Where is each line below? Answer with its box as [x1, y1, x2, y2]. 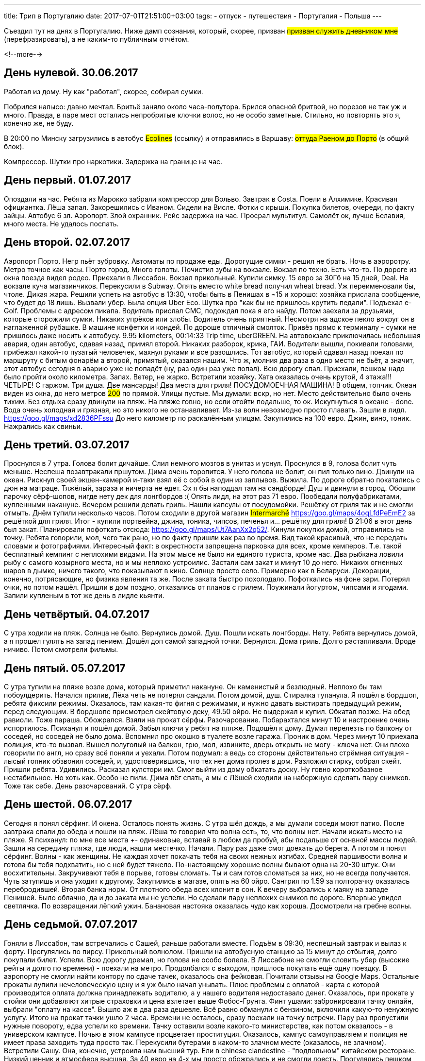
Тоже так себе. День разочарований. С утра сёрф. [4, 782, 172, 790]
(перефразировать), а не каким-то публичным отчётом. [4, 35, 189, 43]
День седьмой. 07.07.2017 [4, 918, 138, 931]
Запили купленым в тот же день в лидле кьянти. [4, 591, 164, 600]
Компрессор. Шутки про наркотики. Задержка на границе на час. [4, 157, 223, 166]
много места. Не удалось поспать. [4, 219, 119, 228]
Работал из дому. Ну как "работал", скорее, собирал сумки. [4, 87, 203, 96]
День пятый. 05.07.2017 [4, 662, 126, 674]
